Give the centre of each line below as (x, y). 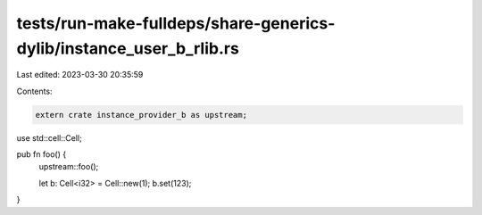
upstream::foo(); (69, 167)
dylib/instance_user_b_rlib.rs (128, 48)
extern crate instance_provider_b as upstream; (141, 115)
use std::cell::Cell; (49, 137)
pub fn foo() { (42, 154)
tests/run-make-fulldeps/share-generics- (176, 23)
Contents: (34, 91)
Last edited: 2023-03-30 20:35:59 (80, 75)
